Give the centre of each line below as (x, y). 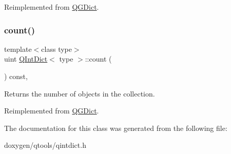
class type (56, 49)
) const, (16, 76)
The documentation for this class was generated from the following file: (116, 128)
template (18, 49)
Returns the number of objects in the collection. (80, 93)
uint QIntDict (26, 59)
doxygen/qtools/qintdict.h (45, 145)
